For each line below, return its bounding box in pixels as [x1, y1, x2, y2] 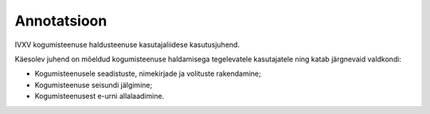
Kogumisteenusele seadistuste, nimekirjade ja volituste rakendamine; [34, 69, 262, 79]
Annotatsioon [14, 12, 107, 29]
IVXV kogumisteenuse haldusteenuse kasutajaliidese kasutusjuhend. [14, 40, 240, 49]
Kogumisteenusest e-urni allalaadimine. [34, 92, 165, 101]
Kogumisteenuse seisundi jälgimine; [34, 80, 153, 89]
